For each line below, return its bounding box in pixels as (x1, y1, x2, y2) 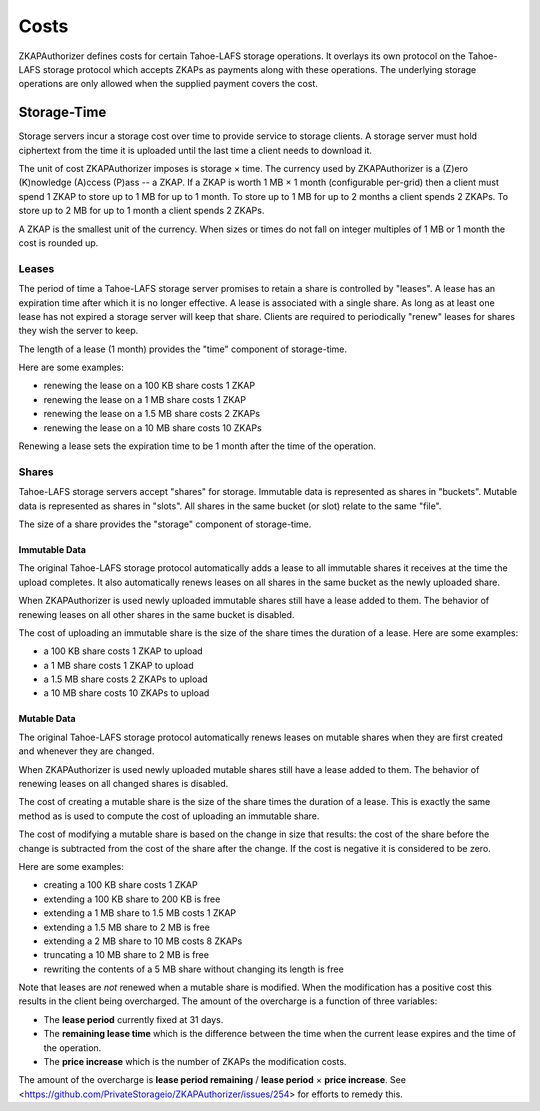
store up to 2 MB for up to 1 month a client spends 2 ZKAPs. (18, 205, 265, 217)
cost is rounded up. (18, 236, 99, 249)
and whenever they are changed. (18, 745, 155, 757)
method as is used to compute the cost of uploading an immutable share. (18, 810, 320, 822)
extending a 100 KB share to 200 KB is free (43, 893, 221, 905)
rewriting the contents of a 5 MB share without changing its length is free (43, 963, 344, 975)
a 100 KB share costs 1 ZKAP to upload (43, 645, 204, 657)
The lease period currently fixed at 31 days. (43, 1013, 224, 1025)
